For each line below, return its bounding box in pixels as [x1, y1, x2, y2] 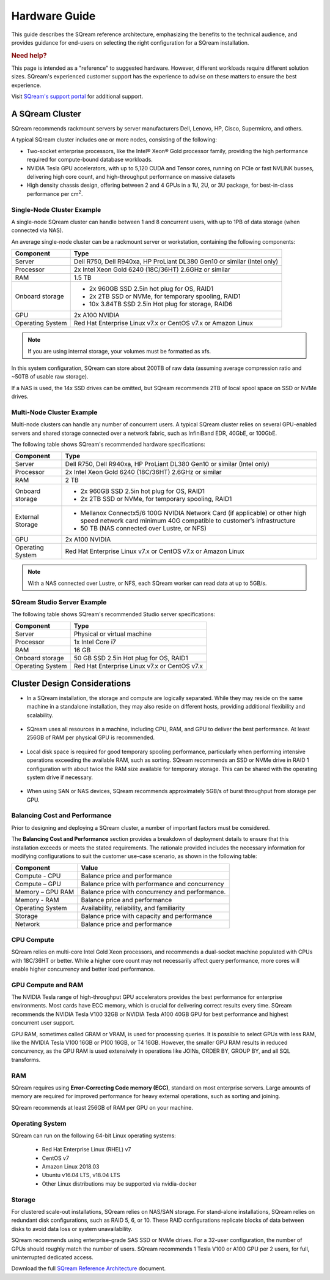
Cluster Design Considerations [11, 678, 131, 688]
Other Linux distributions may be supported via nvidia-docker [42, 1180, 197, 1188]
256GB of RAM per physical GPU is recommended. [26, 734, 155, 741]
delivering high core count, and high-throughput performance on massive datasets [26, 173, 235, 181]
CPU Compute [11, 935, 54, 944]
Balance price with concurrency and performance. [81, 888, 226, 897]
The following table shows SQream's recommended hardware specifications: [11, 440, 206, 448]
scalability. [26, 711, 54, 719]
